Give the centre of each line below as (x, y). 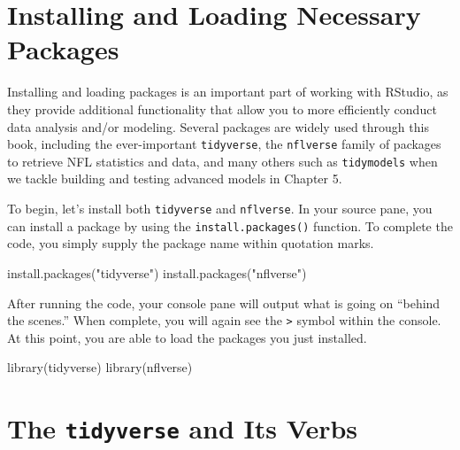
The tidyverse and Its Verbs (183, 428)
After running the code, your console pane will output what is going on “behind (224, 303)
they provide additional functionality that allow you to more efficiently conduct (222, 109)
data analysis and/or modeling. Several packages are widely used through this (218, 126)
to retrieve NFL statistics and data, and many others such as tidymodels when (222, 161)
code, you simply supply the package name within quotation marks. (191, 243)
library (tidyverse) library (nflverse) (100, 367)
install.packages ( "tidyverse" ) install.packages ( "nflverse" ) (157, 272)
